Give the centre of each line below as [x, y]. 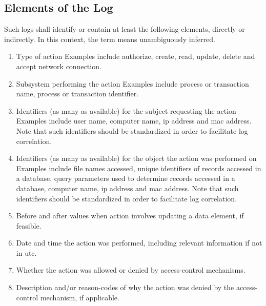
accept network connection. [59, 66]
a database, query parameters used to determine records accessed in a [126, 178]
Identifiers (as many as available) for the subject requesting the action [126, 110]
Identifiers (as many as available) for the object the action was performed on [136, 158]
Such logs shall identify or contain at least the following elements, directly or [125, 29]
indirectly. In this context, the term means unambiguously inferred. [110, 39]
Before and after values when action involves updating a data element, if [130, 216]
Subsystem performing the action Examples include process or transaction [132, 83]
